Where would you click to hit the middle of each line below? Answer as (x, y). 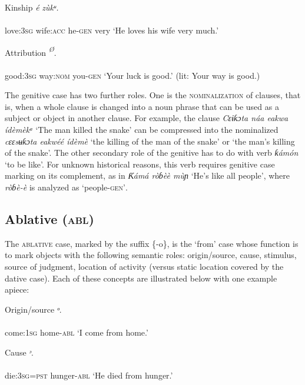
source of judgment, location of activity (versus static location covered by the (144, 266)
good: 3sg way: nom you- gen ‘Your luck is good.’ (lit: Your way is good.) (132, 75)
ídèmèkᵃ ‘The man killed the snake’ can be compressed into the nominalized (142, 129)
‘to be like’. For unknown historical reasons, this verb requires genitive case (140, 164)
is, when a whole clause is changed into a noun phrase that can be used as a (142, 106)
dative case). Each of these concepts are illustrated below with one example (141, 278)
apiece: (17, 289)
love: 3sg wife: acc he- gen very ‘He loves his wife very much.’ (112, 30)
